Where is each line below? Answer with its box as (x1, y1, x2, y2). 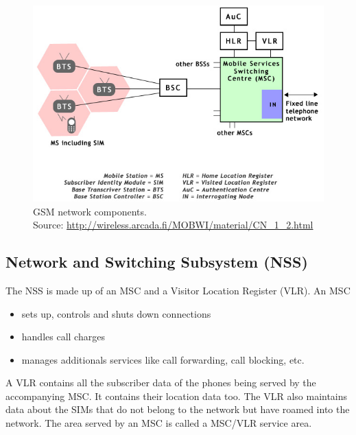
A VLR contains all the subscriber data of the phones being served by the (5, 375, 316, 390)
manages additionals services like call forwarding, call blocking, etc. (21, 352, 305, 366)
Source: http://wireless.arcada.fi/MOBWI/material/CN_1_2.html (33, 217, 313, 232)
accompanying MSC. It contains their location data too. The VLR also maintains (5, 388, 348, 403)
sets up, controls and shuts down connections (21, 306, 211, 320)
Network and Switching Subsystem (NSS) (5, 251, 308, 272)
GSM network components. (33, 204, 147, 218)
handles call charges (21, 329, 105, 344)
